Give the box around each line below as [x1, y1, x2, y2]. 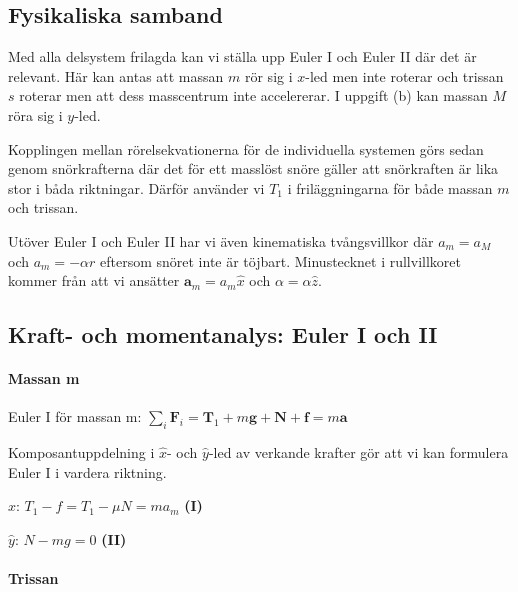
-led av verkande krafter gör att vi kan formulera [208, 442, 509, 463]
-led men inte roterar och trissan [305, 65, 504, 86]
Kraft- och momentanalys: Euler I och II [8, 319, 438, 350]
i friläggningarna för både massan [287, 177, 493, 198]
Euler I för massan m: [8, 406, 142, 427]
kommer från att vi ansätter [8, 270, 180, 291]
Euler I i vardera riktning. [8, 461, 167, 482]
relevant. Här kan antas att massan [8, 65, 224, 86]
